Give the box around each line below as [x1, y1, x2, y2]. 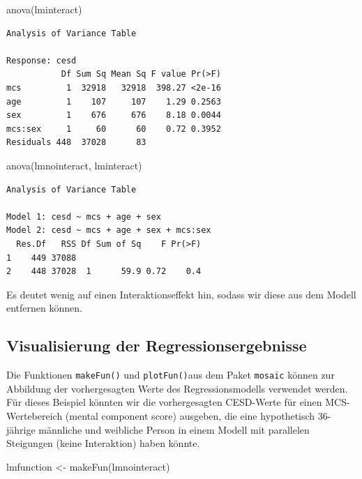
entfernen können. [6, 301, 82, 315]
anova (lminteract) [6, 2, 82, 16]
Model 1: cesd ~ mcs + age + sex [6, 211, 161, 222]
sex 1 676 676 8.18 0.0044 [6, 110, 221, 121]
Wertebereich [6, 408, 63, 423]
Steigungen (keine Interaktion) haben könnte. [6, 436, 200, 450]
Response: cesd [6, 55, 77, 66]
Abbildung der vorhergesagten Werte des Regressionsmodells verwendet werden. [6, 381, 348, 395]
